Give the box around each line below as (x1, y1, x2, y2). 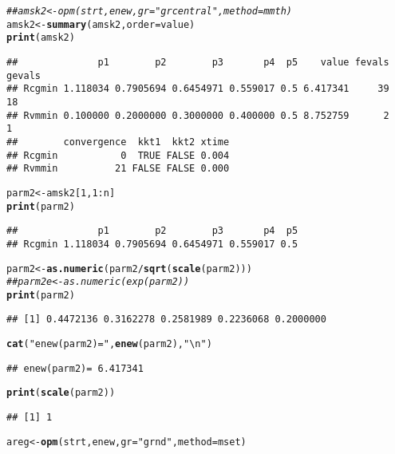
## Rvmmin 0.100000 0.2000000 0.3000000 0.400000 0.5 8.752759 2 (6, 109, 389, 121)
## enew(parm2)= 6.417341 (6, 362, 144, 374)
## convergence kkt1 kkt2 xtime (6, 136, 230, 148)
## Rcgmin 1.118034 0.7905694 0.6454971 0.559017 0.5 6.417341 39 (6, 83, 389, 95)
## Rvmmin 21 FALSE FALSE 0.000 (6, 163, 230, 175)
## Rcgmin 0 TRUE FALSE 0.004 (6, 149, 230, 161)
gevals (6, 69, 41, 81)
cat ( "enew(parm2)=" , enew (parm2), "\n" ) (6, 338, 212, 350)
